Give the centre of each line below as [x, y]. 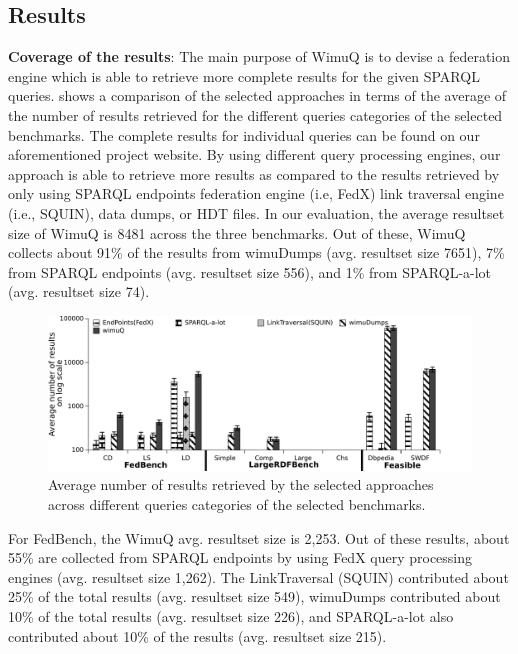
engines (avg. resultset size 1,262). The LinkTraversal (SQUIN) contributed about [258, 576]
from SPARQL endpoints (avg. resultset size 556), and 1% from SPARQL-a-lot [250, 271]
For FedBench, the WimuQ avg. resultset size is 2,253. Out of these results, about [259, 537]
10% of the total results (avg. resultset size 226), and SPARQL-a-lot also [231, 615]
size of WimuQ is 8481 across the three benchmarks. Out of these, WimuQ [237, 232]
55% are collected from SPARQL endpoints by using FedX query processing [240, 557]
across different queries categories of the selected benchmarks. [237, 503]
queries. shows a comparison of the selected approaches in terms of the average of [257, 95]
